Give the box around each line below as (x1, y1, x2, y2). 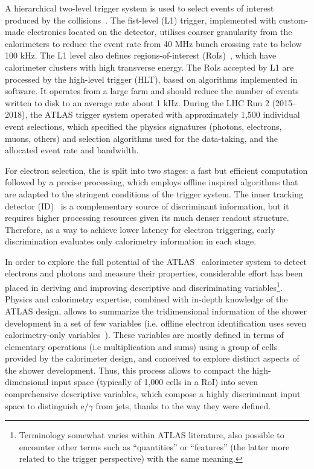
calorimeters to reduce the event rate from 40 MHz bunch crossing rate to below (5, 37, 302, 49)
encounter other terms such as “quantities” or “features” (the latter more (19, 440, 290, 453)
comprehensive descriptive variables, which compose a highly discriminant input (5, 388, 301, 400)
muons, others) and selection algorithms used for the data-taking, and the (5, 132, 278, 144)
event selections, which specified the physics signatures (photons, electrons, (5, 120, 282, 132)
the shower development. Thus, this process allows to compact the (5, 363, 249, 376)
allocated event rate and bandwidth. (5, 144, 139, 156)
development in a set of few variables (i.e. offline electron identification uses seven (5, 316, 307, 329)
